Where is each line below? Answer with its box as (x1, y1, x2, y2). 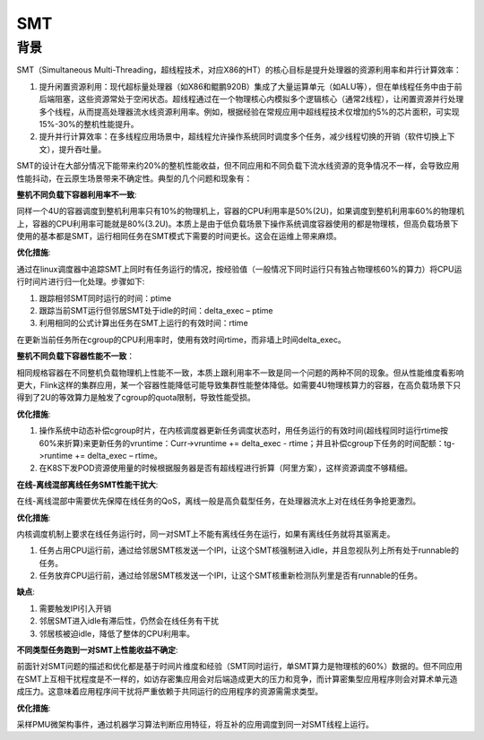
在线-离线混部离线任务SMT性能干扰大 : (16, 479, 159, 490)
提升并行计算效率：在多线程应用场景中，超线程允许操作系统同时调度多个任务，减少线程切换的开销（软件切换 (39, 131, 439, 142)
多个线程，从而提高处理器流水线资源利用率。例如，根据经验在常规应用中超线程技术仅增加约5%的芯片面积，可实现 (39, 106, 461, 116)
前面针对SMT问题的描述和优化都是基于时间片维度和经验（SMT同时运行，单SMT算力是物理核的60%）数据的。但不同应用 (16, 661, 463, 672)
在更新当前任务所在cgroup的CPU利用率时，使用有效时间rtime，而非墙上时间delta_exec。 (16, 334, 346, 345)
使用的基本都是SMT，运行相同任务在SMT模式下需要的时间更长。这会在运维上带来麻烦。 (16, 231, 342, 242)
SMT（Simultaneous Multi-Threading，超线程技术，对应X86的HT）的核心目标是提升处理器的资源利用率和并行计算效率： (16, 65, 462, 75)
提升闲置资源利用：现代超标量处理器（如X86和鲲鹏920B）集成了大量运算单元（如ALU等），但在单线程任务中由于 (39, 81, 454, 91)
